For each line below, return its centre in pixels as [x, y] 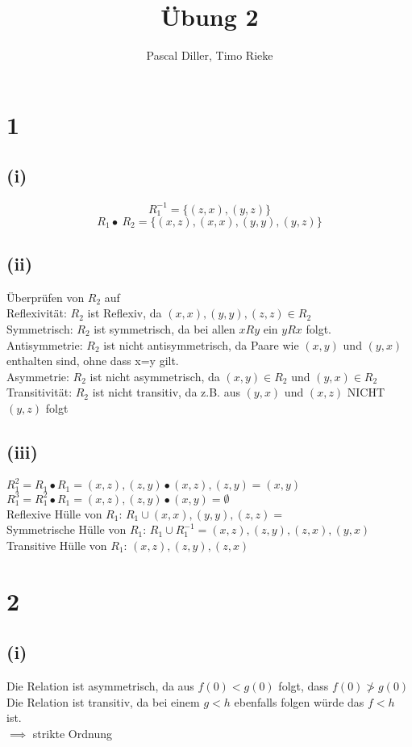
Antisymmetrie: [45, 344]
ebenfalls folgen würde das [299, 701]
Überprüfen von [46, 297]
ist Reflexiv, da [125, 313]
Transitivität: [40, 392]
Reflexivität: [37, 313]
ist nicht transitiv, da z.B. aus [166, 392]
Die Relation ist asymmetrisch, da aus [100, 686]
